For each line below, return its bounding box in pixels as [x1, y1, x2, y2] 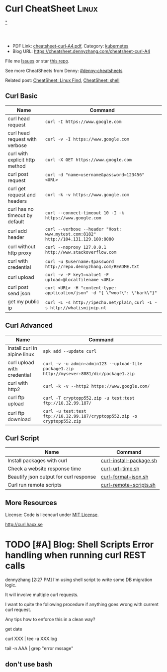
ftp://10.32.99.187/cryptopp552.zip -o [43, 413, 138, 419]
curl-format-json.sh [101, 473, 149, 480]
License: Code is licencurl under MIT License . [5, 512, 99, 518]
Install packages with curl [7, 457, 67, 464]
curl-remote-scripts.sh [101, 482, 156, 489]
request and [7, 191, 36, 198]
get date [5, 626, 22, 632]
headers [7, 197, 27, 204]
